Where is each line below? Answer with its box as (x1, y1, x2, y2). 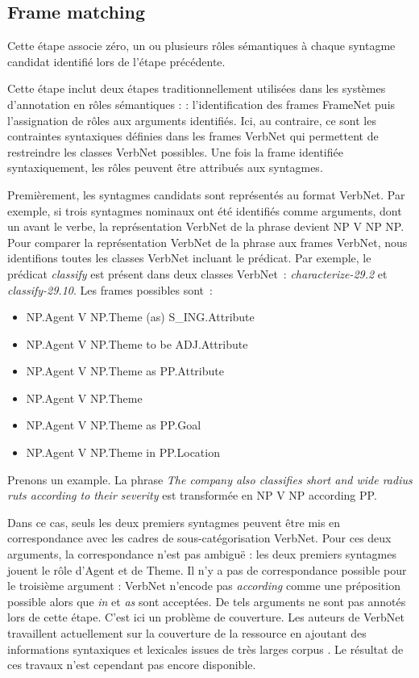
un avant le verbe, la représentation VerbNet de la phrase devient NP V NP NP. (7, 218, 404, 235)
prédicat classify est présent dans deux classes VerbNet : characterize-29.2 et (7, 265, 388, 282)
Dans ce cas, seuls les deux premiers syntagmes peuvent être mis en (7, 513, 341, 530)
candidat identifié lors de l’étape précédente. (7, 52, 226, 69)
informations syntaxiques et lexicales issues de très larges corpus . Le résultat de (7, 640, 404, 657)
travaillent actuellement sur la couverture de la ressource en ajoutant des (7, 625, 367, 642)
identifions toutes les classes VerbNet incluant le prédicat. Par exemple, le (7, 249, 371, 266)
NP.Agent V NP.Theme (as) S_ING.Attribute (26, 308, 255, 325)
